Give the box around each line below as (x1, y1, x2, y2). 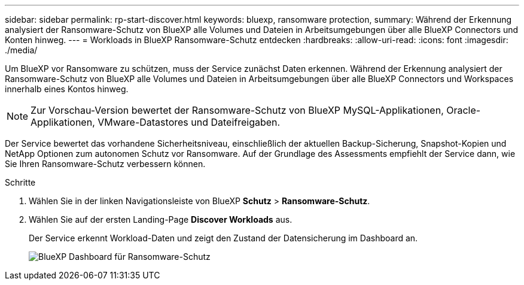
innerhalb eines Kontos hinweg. (5, 84, 129, 94)
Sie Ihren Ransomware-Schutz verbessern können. (5, 159, 206, 169)
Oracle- (446, 104, 481, 116)
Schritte (5, 177, 36, 187)
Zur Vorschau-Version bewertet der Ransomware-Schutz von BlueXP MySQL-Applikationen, (31, 104, 444, 116)
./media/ (5, 45, 38, 55)
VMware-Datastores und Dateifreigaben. (98, 116, 281, 128)
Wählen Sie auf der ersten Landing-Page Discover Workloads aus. (29, 214, 293, 225)
